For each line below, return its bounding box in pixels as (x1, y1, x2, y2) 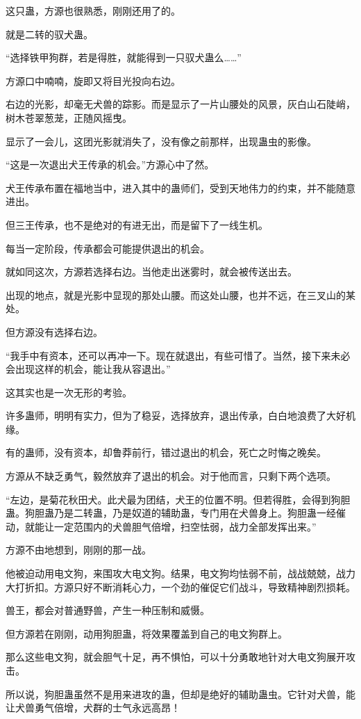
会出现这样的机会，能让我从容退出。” (6, 362, 171, 376)
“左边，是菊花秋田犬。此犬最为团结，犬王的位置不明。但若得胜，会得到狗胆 (6, 492, 351, 506)
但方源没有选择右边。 (6, 324, 103, 339)
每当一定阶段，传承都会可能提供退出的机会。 (6, 241, 210, 255)
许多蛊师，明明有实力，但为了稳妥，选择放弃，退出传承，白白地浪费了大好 (6, 408, 346, 423)
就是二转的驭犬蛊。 (6, 26, 93, 41)
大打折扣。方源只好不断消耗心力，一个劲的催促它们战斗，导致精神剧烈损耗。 (6, 579, 355, 594)
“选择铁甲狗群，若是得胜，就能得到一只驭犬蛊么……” (6, 50, 242, 65)
